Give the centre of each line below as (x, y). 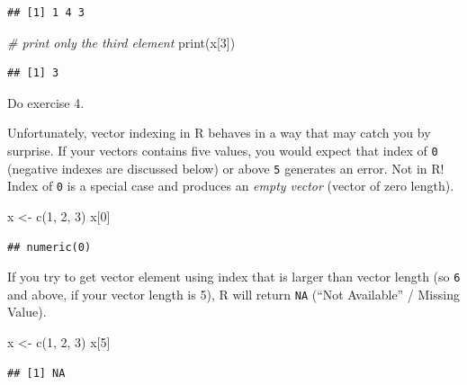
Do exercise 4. (46, 102)
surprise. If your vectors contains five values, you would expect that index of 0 (223, 150)
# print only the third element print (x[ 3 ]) (121, 42)
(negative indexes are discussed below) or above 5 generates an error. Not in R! (226, 168)
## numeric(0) (49, 247)
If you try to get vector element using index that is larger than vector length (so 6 (234, 277)
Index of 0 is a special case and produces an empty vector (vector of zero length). (231, 186)
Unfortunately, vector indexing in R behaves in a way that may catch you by (219, 133)
